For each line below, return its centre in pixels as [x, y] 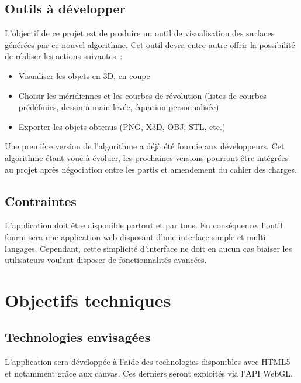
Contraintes [41, 201]
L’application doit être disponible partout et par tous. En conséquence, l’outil [144, 225]
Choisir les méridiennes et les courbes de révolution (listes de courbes [142, 95]
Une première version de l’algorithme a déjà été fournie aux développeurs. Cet [145, 146]
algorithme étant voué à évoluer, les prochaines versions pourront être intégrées [147, 157]
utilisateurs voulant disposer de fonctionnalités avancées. [106, 260]
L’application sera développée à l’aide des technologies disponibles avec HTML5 [148, 362]
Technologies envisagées [78, 337]
